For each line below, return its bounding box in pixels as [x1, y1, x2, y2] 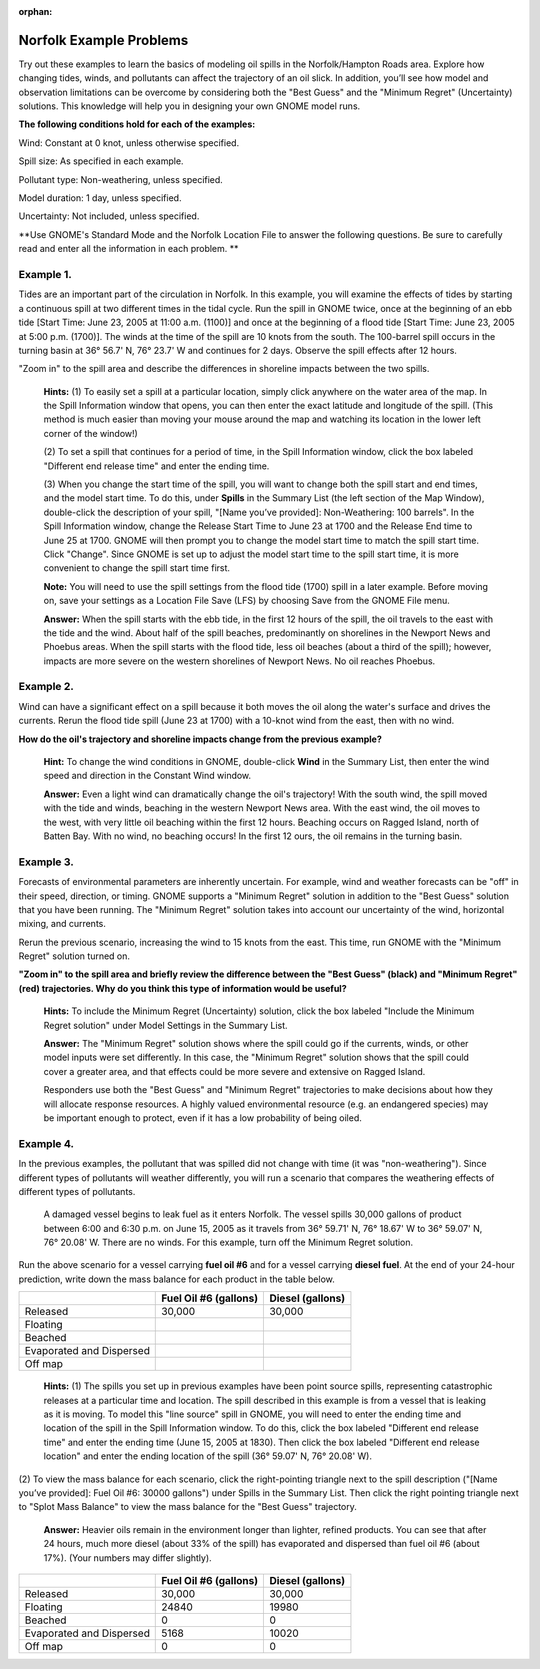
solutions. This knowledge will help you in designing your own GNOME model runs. [18, 100, 361, 112]
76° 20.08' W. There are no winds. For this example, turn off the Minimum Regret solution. [43, 1236, 414, 1249]
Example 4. [18, 1136, 75, 1150]
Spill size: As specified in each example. [18, 155, 184, 167]
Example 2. [18, 680, 74, 694]
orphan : [18, 6, 53, 17]
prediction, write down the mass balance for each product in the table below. [18, 1273, 335, 1285]
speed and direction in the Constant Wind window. [43, 770, 252, 782]
